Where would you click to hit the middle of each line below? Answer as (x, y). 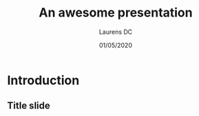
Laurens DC (116, 32)
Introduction (43, 80)
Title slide (29, 106)
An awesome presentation (116, 13)
